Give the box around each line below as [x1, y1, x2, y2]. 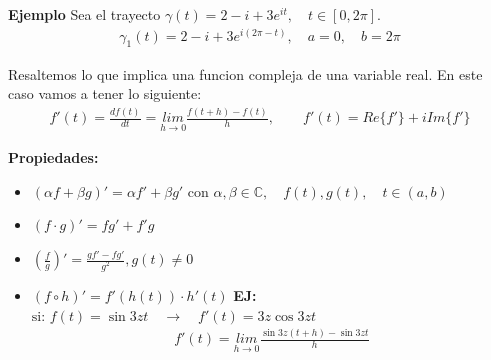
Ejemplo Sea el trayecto [8, 4, 161, 24]
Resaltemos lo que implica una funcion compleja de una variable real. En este [8, 63, 483, 84]
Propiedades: [8, 147, 99, 168]
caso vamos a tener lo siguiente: [8, 83, 202, 104]
